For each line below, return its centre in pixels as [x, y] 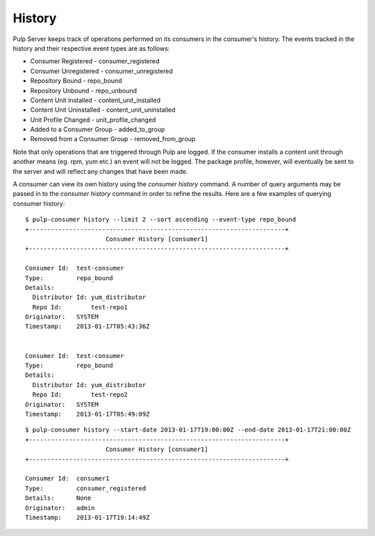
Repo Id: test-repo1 [80, 307]
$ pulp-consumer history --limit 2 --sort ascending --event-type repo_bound [161, 220]
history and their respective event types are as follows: [91, 48]
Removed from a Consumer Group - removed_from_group [113, 139]
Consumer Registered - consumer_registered [95, 61]
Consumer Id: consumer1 [67, 479]
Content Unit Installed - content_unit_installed [95, 100]
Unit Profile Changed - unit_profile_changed [93, 120]
